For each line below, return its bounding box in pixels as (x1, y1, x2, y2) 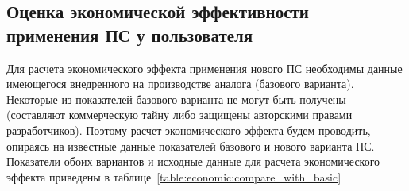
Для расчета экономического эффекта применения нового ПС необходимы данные (6, 59, 403, 76)
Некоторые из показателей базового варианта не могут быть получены (6, 90, 346, 107)
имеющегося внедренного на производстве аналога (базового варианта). (6, 75, 354, 92)
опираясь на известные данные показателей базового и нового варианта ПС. (6, 137, 375, 154)
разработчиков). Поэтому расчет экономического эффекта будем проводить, (6, 121, 371, 138)
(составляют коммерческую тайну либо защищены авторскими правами (6, 106, 353, 123)
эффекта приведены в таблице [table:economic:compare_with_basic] (6, 168, 341, 185)
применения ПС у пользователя (6, 22, 253, 47)
